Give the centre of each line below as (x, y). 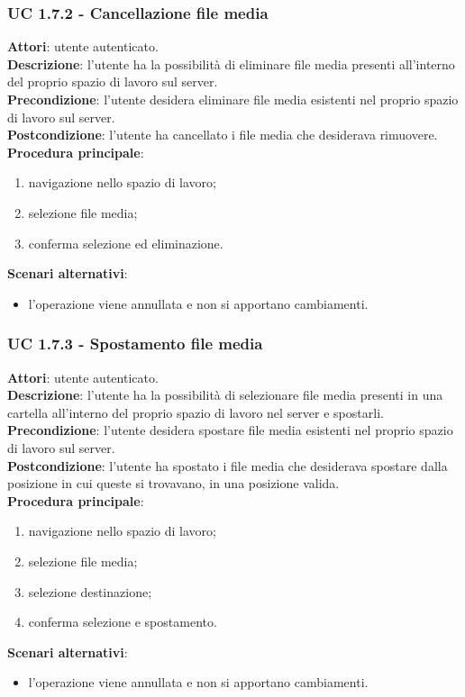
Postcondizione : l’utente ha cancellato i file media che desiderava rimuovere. (223, 135)
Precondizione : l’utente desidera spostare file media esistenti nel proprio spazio (230, 430)
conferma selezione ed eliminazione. (126, 243)
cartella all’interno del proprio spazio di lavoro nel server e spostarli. (196, 412)
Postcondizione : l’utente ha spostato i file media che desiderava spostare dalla (228, 465)
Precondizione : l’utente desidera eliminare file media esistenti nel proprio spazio (233, 99)
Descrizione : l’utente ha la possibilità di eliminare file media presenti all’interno (231, 63)
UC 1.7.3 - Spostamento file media (135, 344)
